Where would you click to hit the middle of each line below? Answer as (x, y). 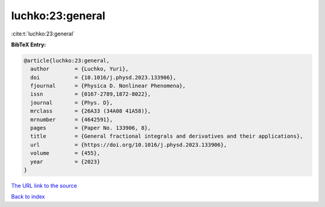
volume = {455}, (65, 153)
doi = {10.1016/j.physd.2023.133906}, (104, 77)
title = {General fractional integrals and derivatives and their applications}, (167, 136)
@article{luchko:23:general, (67, 60)
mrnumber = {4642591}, (72, 119)
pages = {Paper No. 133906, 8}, (91, 128)
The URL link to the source (44, 185)
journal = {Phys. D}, (72, 103)
